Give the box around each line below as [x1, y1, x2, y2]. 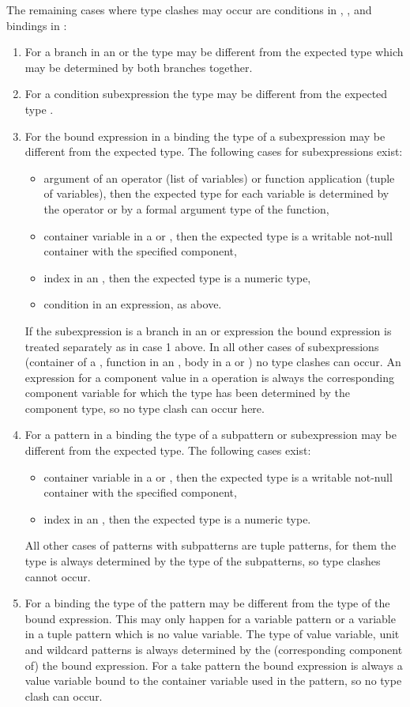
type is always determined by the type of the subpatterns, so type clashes [24, 553, 381, 569]
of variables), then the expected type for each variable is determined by [43, 185, 389, 202]
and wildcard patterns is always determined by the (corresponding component [24, 641, 403, 657]
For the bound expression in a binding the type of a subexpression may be [24, 127, 386, 144]
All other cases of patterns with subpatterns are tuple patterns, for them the [24, 537, 397, 554]
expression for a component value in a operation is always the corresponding [24, 369, 395, 385]
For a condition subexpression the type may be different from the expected [24, 85, 388, 102]
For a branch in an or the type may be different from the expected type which [24, 43, 404, 60]
